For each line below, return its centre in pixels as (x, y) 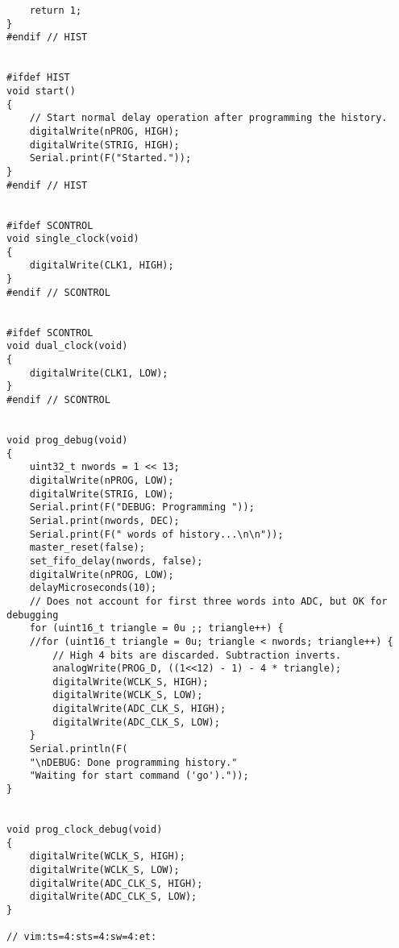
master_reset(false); (87, 548)
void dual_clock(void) (67, 346)
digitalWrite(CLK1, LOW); (99, 373)
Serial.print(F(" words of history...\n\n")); (156, 534)
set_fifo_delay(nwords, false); (116, 561)
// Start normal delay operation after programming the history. (208, 118)
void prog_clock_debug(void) (85, 830)
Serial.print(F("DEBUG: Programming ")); (142, 507)
